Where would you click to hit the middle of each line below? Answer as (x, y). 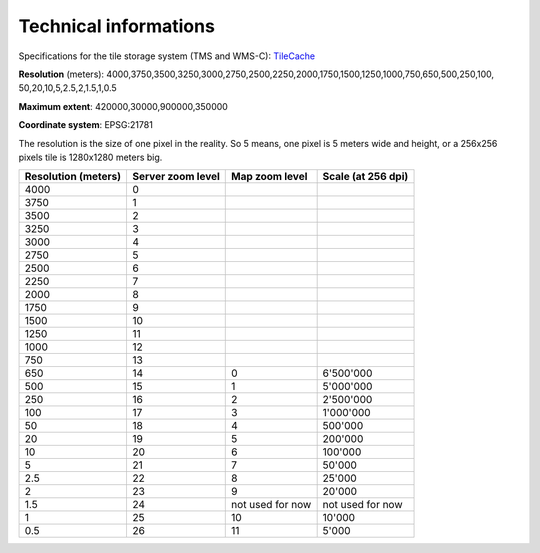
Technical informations (116, 26)
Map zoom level (269, 177)
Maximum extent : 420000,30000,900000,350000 (123, 106)
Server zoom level (176, 177)
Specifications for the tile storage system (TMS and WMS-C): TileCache (166, 56)
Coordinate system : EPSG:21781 (86, 125)
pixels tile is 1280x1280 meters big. (90, 157)
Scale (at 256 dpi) (365, 177)
